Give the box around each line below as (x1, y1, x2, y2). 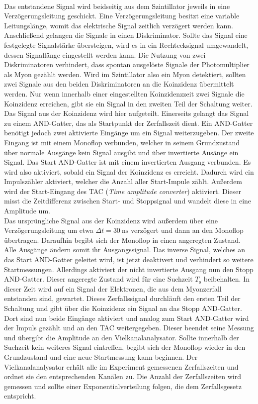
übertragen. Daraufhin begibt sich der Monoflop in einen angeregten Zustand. (4, 234, 241, 245)
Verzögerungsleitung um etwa (4, 225, 93, 235)
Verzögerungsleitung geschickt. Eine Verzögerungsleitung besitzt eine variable (4, 10, 240, 21)
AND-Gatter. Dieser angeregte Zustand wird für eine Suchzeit (4, 274, 193, 284)
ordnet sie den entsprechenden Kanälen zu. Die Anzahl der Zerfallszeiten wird (4, 371, 242, 382)
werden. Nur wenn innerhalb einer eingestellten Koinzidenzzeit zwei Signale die (4, 88, 245, 99)
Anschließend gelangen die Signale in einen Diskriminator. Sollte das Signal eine (4, 30, 248, 40)
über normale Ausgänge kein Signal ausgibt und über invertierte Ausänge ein (4, 147, 239, 157)
